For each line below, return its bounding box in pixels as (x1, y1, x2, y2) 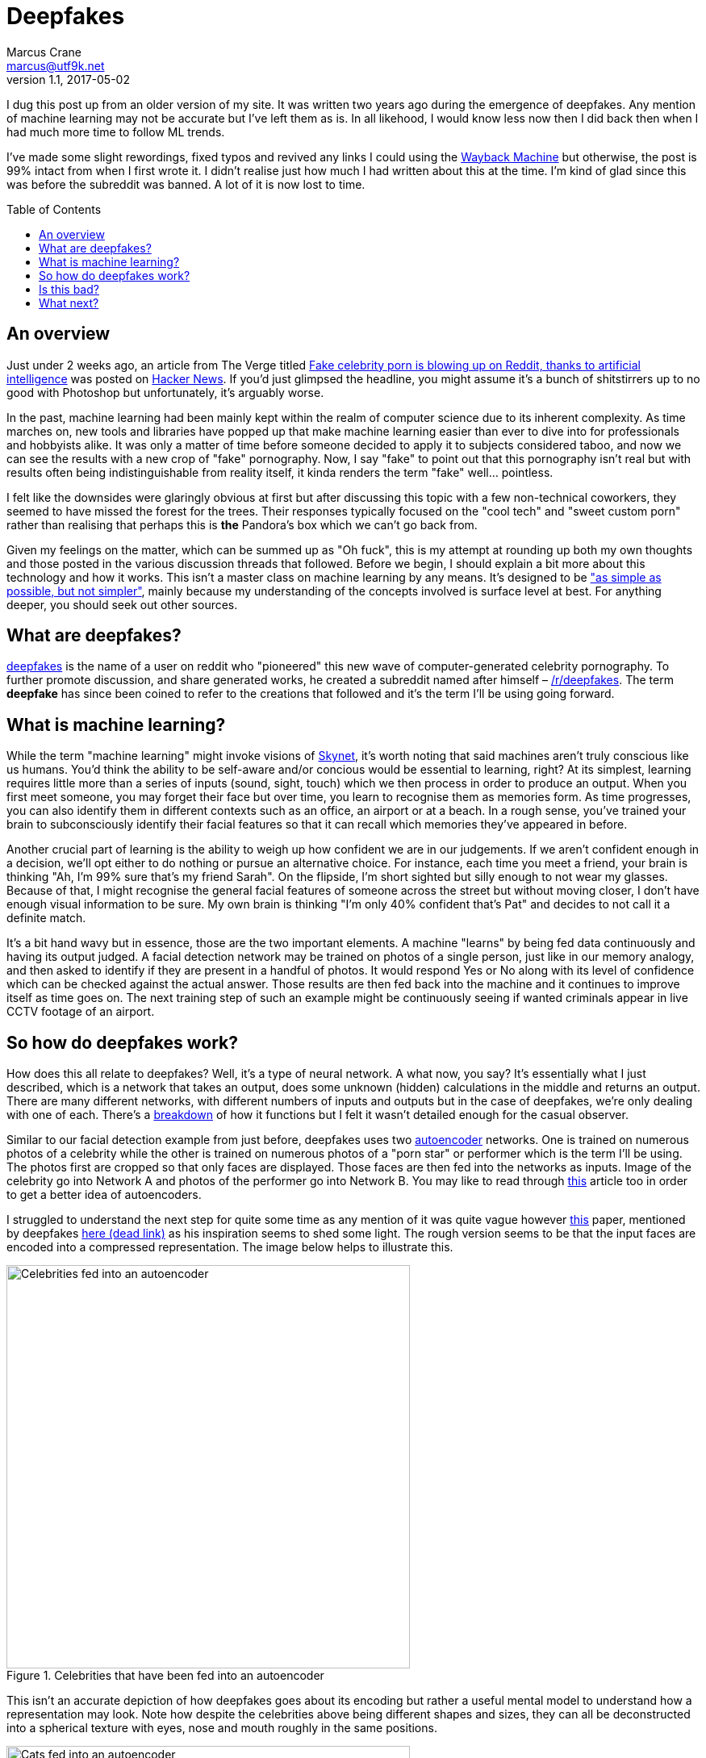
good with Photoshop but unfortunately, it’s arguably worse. (6, 385, 324, 399)
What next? (39, 295, 99, 310)
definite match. (6, 911, 86, 925)
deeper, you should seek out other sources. (6, 597, 238, 612)
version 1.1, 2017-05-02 (6, 72, 130, 86)
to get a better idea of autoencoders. (6, 1188, 202, 1202)
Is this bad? (39, 282, 99, 296)
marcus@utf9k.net (6, 58, 105, 73)
